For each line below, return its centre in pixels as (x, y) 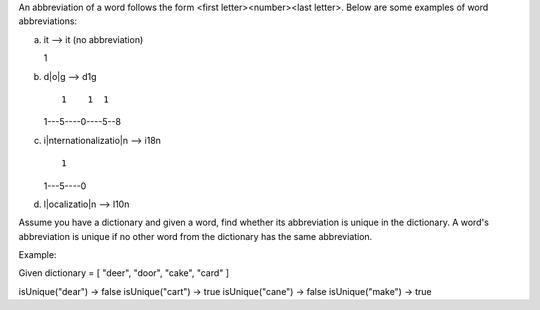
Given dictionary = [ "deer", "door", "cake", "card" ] (124, 273)
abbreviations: (48, 21)
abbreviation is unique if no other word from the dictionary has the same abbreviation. (195, 236)
